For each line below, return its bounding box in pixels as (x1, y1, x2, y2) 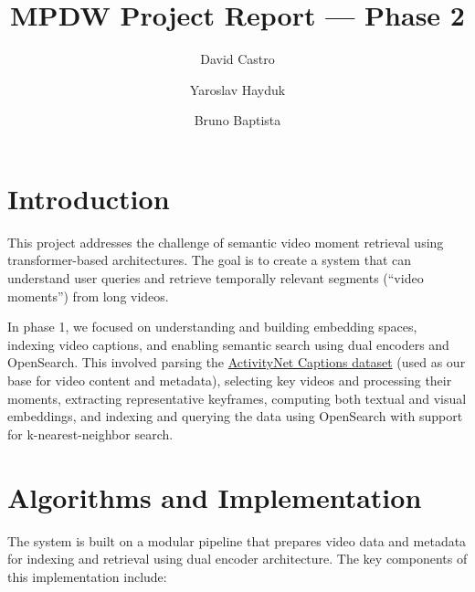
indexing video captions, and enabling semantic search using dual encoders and (7, 334, 449, 354)
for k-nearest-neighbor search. (7, 424, 174, 443)
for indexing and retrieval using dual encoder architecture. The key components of (7, 549, 468, 568)
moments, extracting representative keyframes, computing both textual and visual (7, 388, 467, 407)
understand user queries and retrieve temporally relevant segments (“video (7, 269, 424, 288)
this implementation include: (7, 566, 167, 586)
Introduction (7, 179, 170, 217)
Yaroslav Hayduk (189, 79, 286, 99)
